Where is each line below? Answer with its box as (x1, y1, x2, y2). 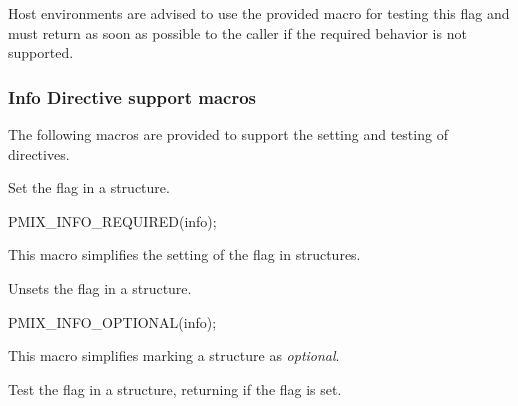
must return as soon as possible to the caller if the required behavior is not (8, 22, 467, 43)
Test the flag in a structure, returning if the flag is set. (8, 378, 342, 399)
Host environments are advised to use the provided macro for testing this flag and (8, 3, 510, 23)
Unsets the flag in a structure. (8, 277, 192, 298)
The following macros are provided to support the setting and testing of (8, 124, 448, 144)
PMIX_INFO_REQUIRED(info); (8, 210, 217, 231)
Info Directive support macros (8, 84, 257, 109)
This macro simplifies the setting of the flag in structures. (8, 244, 361, 265)
